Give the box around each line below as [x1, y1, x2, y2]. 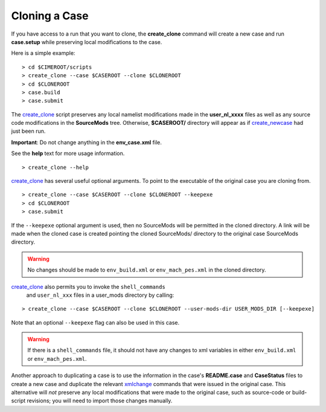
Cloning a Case [11, 9, 89, 22]
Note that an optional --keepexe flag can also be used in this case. [11, 319, 180, 326]
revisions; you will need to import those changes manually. [27, 397, 173, 404]
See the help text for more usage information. [11, 150, 125, 157]
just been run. [11, 127, 46, 135]
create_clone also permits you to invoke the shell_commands [11, 283, 165, 290]
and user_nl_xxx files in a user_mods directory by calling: [26, 291, 174, 299]
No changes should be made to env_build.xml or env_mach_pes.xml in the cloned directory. [27, 266, 266, 274]
